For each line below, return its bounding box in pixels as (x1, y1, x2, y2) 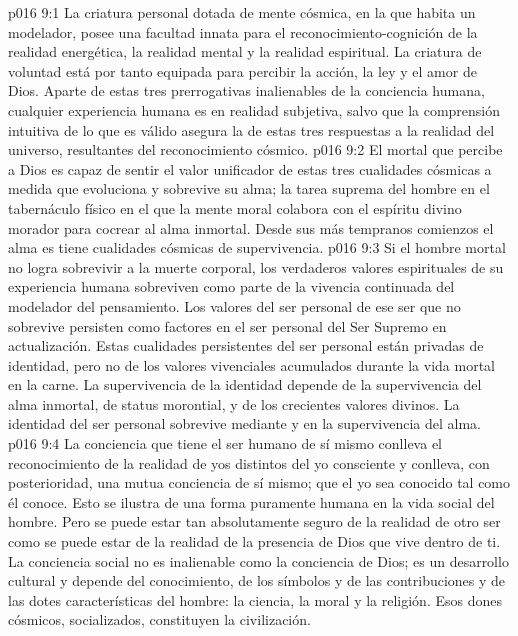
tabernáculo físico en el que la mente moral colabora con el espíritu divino (8, 197, 462, 218)
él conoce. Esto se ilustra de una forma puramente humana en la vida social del (8, 491, 495, 512)
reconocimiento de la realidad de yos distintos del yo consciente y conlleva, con (8, 452, 490, 473)
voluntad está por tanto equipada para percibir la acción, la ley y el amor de (8, 60, 477, 81)
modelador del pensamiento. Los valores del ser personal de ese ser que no (8, 295, 461, 316)
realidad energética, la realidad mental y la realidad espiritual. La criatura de (8, 41, 482, 62)
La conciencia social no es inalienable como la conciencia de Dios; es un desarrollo (8, 550, 509, 571)
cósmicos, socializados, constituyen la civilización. (8, 609, 311, 630)
